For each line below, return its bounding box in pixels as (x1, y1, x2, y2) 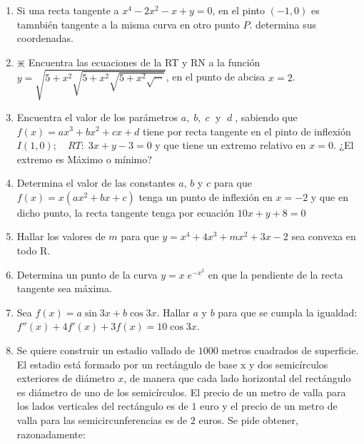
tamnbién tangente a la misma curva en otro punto (16, 16, 240, 31)
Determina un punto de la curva (16, 267, 158, 282)
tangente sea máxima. (16, 281, 112, 296)
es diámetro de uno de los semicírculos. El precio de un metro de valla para (16, 384, 346, 399)
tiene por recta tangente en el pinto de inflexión (143, 123, 351, 138)
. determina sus (249, 16, 317, 31)
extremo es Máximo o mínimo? (16, 151, 152, 166)
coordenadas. (16, 31, 74, 46)
